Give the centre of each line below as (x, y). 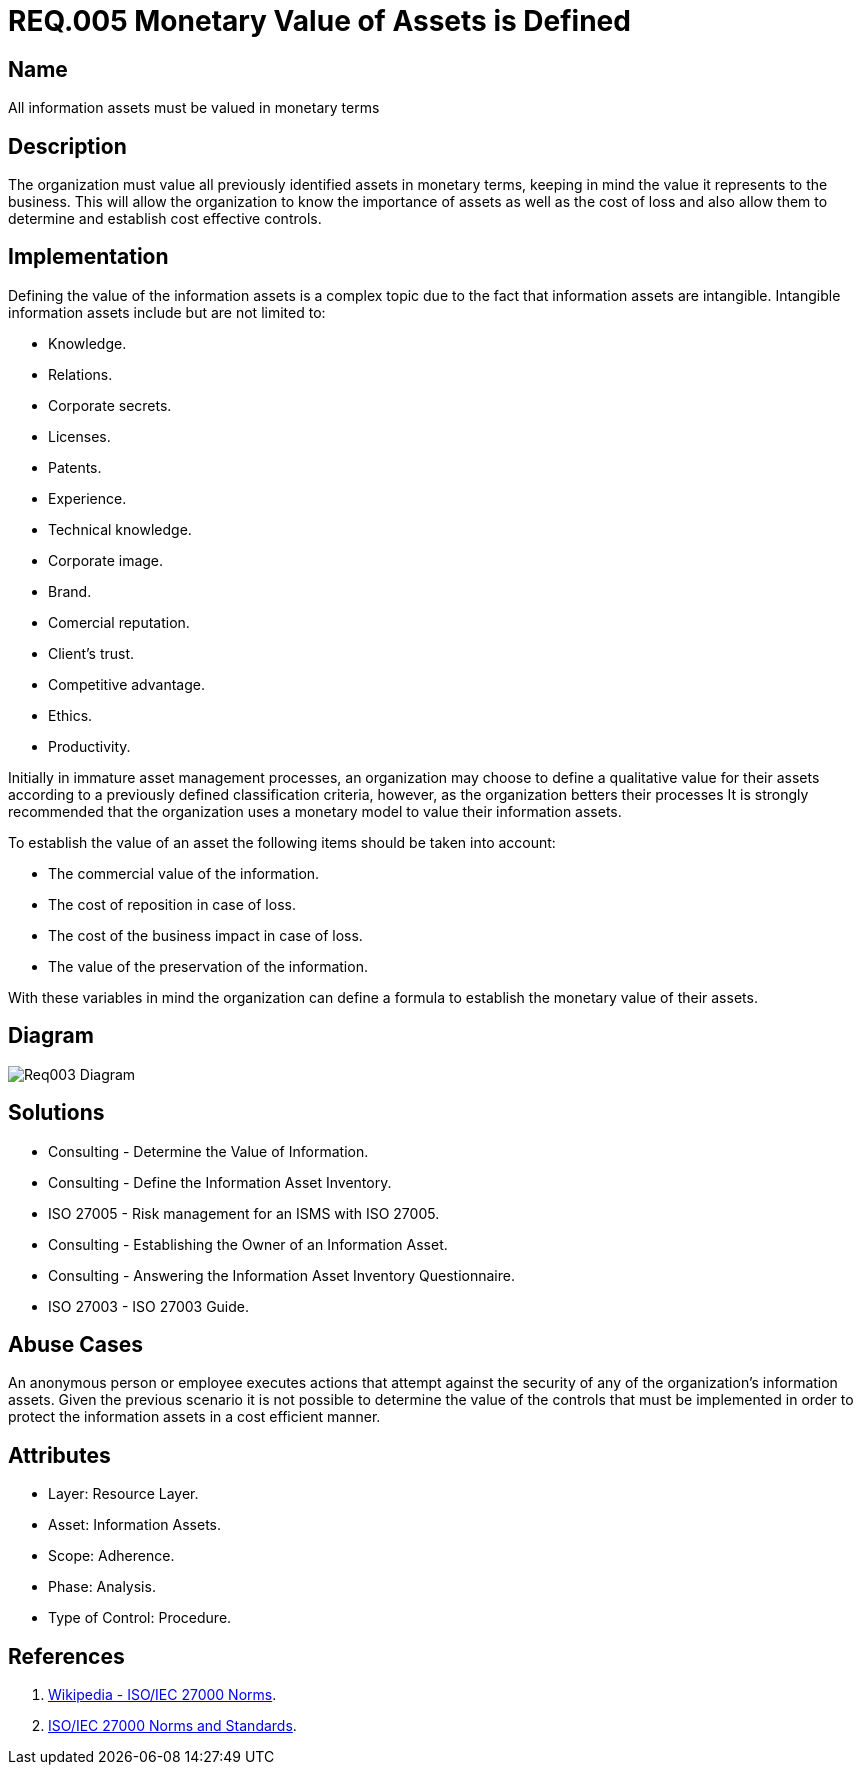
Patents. (75, 467)
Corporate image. (106, 560)
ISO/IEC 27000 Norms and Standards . (172, 1726)
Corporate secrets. (110, 405)
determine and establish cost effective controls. (165, 219)
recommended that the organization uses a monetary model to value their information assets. (315, 811)
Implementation (88, 257)
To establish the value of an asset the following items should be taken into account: (282, 842)
